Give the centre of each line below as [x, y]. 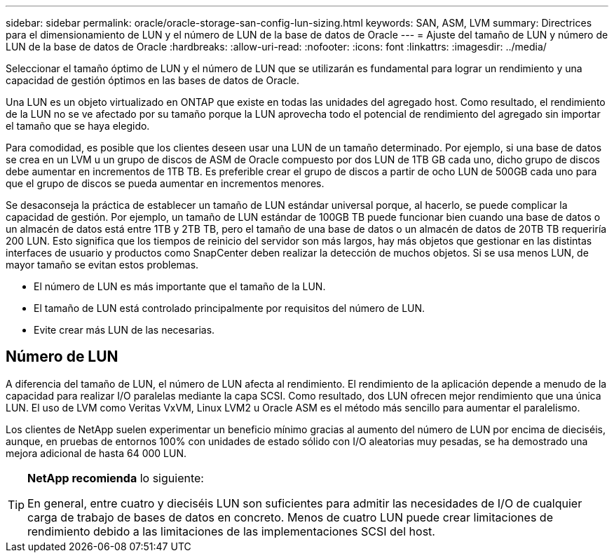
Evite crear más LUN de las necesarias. [124, 330]
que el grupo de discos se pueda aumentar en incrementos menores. [165, 183]
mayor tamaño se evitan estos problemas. [102, 265]
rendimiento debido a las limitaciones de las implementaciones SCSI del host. [231, 531]
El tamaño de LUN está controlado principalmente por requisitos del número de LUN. [230, 308]
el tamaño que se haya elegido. [78, 126]
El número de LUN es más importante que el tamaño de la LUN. [180, 286]
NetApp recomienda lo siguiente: [116, 478]
